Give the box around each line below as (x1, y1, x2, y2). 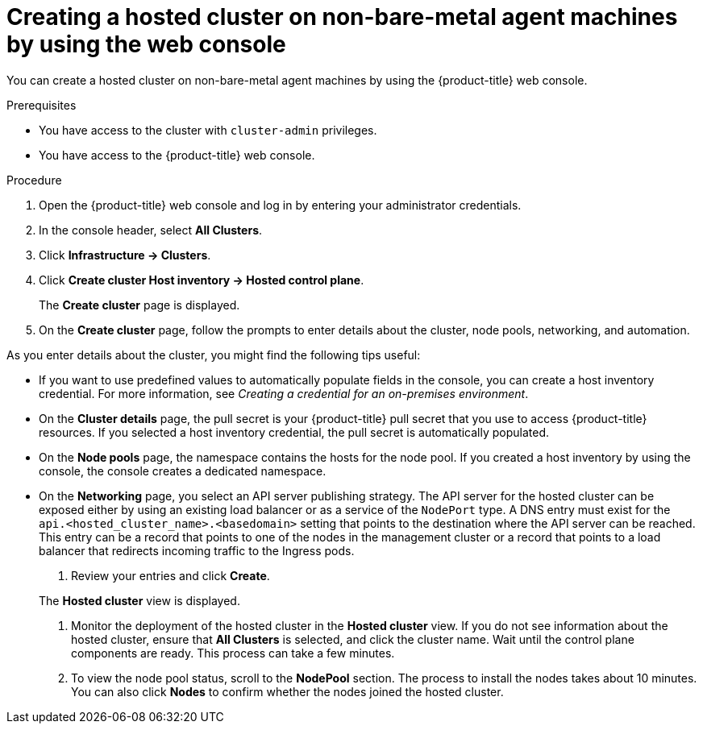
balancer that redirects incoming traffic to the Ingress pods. (39, 543, 355, 558)
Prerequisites (6, 97, 77, 112)
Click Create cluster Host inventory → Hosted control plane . (39, 272, 364, 287)
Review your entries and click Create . (71, 568, 270, 583)
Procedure (6, 172, 62, 187)
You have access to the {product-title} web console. (39, 147, 315, 162)
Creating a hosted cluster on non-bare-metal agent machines (6, 3, 678, 31)
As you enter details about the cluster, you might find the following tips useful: (6, 347, 421, 362)
